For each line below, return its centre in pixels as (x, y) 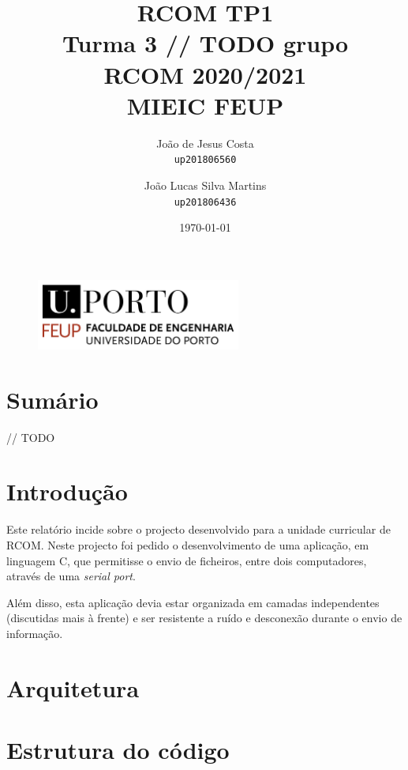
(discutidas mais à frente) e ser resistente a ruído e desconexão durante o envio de (204, 618)
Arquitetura (73, 687)
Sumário (52, 399)
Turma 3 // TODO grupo (205, 43)
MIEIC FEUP (205, 105)
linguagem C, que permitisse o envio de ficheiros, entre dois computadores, (187, 560)
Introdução (67, 491)
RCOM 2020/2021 (205, 74)
